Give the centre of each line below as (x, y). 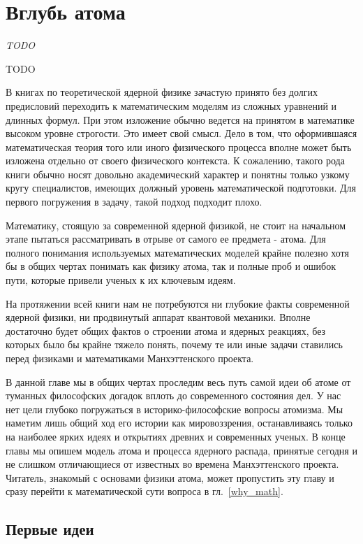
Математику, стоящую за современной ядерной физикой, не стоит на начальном (176, 225)
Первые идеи (50, 529)
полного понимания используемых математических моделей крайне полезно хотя (177, 252)
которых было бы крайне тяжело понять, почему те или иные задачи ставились (174, 344)
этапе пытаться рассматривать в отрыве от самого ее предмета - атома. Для (166, 239)
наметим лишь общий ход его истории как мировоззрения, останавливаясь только (179, 423)
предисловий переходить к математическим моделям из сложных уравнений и (171, 105)
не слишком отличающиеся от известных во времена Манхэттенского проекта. (172, 464)
